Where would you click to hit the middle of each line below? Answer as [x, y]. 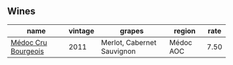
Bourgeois [27, 51]
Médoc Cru [29, 42]
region [185, 30]
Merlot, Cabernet [129, 42]
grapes [132, 30]
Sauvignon [119, 51]
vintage [81, 30]
